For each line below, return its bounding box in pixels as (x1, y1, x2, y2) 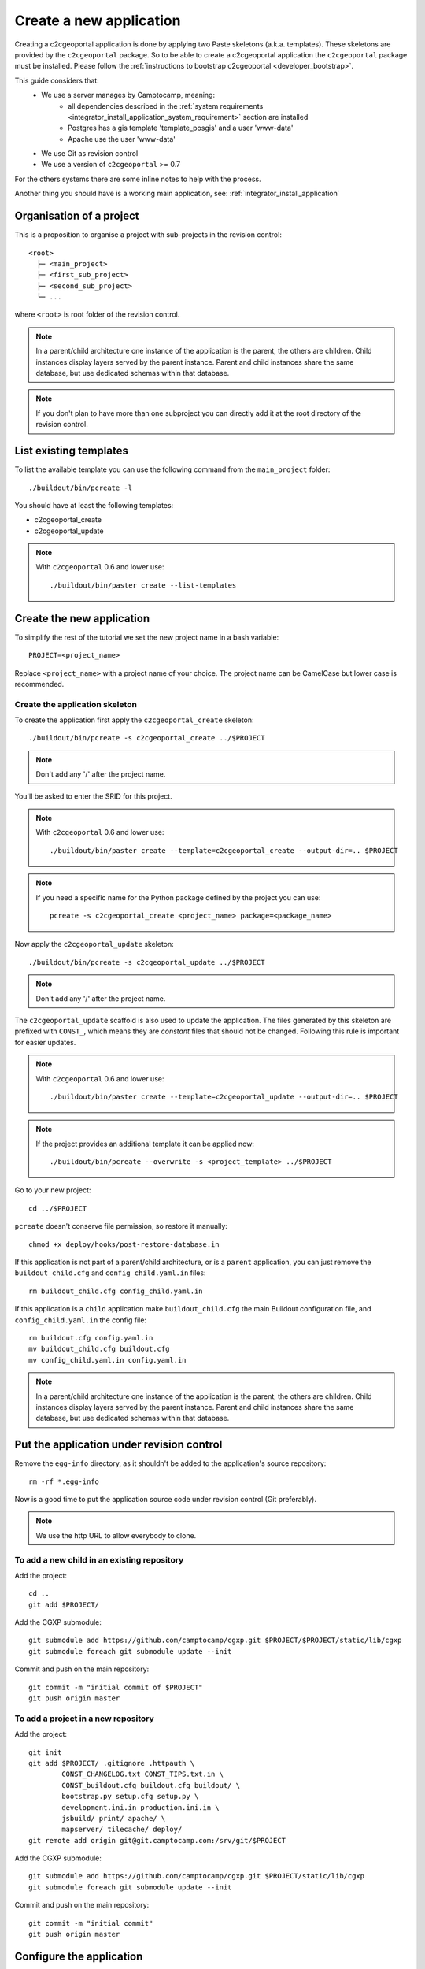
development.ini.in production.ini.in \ (61, 1803, 220, 1811)
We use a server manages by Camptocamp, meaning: (41, 91, 216, 100)
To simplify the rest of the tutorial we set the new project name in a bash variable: (14, 632, 279, 642)
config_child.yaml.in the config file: (14, 1315, 147, 1325)
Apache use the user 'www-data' (68, 134, 176, 143)
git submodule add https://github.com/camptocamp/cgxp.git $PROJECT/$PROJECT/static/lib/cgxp (28, 1636, 402, 1645)
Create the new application (14, 611, 150, 625)
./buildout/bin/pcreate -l (28, 483, 133, 492)
